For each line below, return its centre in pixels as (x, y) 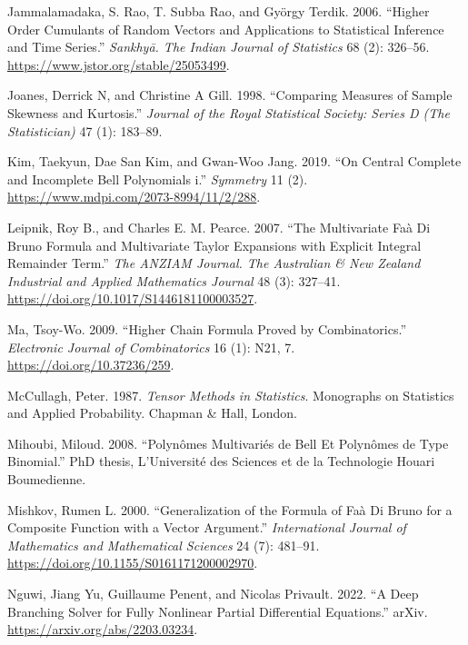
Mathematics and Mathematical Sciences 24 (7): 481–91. (164, 545)
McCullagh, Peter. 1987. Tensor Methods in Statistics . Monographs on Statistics (231, 395)
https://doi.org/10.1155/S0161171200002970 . (133, 563)
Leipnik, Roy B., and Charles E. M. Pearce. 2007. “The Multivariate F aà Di (219, 227)
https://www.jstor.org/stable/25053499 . (119, 64)
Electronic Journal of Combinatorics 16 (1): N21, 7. (151, 347)
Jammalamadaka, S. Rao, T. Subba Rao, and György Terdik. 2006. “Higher (219, 11)
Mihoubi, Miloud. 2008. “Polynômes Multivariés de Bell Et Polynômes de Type (228, 443)
